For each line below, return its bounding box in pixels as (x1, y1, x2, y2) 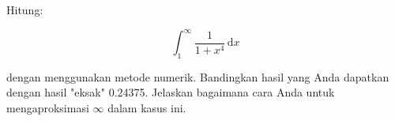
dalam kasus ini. (107, 100, 186, 116)
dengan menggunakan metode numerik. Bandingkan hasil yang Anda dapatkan (6, 68, 389, 85)
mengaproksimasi (6, 100, 89, 116)
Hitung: (6, 2, 43, 17)
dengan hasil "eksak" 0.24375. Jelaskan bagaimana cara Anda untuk (6, 84, 335, 100)
